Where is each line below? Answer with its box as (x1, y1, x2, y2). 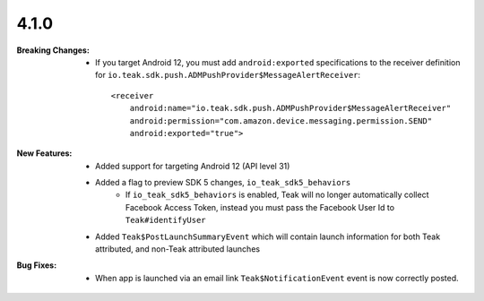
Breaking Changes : (16, 45, 90, 56)
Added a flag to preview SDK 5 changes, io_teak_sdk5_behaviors (95, 177, 351, 188)
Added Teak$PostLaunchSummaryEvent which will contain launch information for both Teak (95, 231, 441, 242)
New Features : (16, 148, 73, 159)
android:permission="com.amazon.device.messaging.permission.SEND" (129, 116, 433, 125)
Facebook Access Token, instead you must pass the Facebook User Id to (125, 202, 394, 212)
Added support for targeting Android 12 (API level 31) (95, 160, 290, 171)
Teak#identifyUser (125, 215, 206, 226)
